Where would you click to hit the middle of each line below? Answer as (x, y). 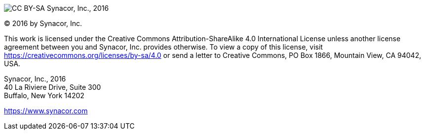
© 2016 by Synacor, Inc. (43, 23)
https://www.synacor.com (46, 111)
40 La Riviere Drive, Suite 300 (53, 87)
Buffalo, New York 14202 (44, 95)
